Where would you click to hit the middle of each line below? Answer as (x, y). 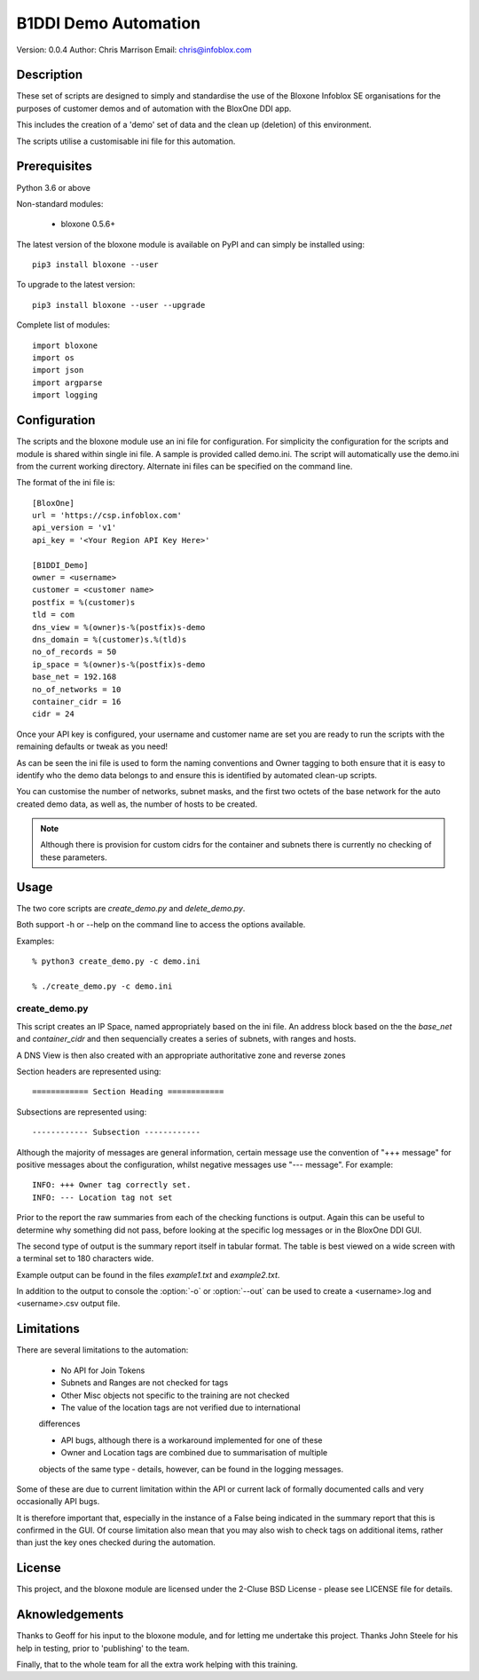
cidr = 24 (53, 714)
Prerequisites (54, 166)
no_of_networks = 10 (77, 689)
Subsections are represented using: (82, 1112)
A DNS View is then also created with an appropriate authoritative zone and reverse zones (181, 1055)
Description (50, 75)
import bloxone (65, 345)
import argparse (67, 383)
